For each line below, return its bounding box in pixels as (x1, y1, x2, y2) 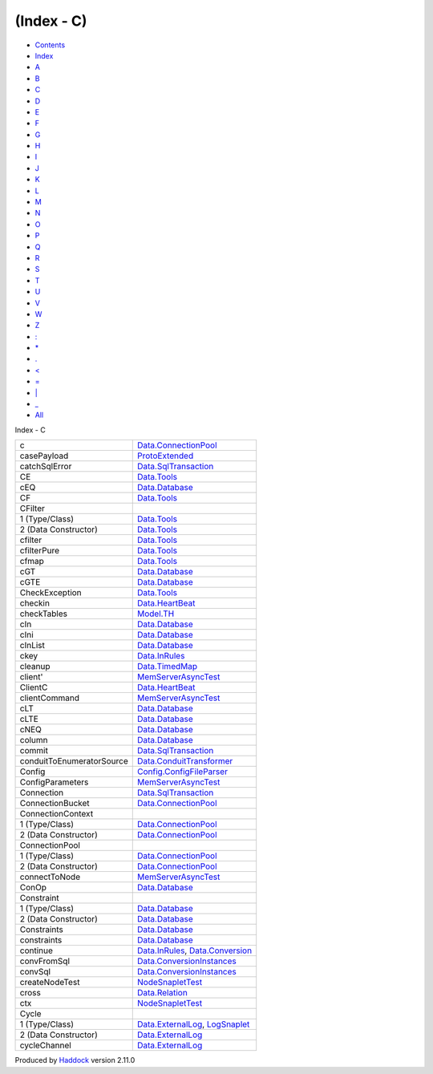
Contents (34, 40, 66, 50)
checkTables (19, 608, 68, 619)
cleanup (19, 661, 51, 672)
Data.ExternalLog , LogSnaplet (137, 1019, 250, 1030)
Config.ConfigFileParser (137, 766, 229, 777)
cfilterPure (19, 545, 60, 557)
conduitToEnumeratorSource (19, 756, 128, 767)
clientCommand (19, 692, 80, 703)
